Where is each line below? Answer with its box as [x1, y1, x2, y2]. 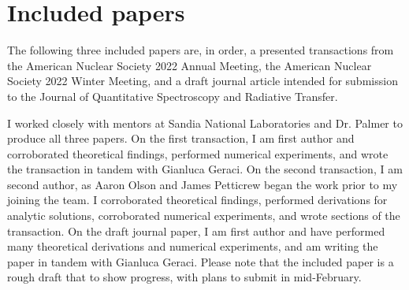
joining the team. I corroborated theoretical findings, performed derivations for [7, 191, 388, 208]
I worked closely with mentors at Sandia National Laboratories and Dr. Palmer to [7, 114, 403, 131]
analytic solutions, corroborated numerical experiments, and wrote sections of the [7, 207, 400, 224]
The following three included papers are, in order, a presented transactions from [7, 42, 394, 58]
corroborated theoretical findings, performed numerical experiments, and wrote [7, 145, 389, 162]
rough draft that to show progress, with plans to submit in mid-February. [7, 269, 362, 285]
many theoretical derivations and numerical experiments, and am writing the [7, 238, 378, 255]
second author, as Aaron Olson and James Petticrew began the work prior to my [7, 176, 398, 192]
